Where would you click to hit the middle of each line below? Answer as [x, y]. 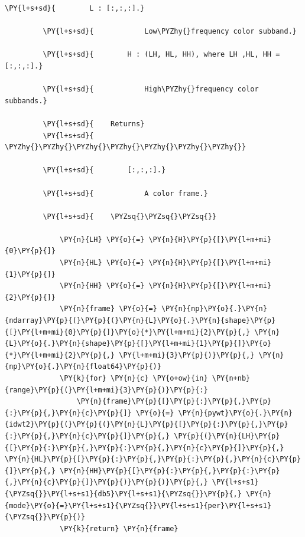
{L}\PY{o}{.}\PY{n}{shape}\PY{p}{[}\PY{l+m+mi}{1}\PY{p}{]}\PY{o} [138, 344]
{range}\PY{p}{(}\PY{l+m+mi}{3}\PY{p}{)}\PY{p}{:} [106, 390]
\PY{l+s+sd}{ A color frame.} [125, 193]
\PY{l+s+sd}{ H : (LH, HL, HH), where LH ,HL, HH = [161, 55]
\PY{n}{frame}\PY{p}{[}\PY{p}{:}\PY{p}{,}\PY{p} [174, 402]
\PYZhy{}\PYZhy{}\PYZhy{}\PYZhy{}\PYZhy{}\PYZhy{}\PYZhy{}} [126, 147]
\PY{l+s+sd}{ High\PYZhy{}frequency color [151, 89]
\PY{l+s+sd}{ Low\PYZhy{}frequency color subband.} [170, 32]
